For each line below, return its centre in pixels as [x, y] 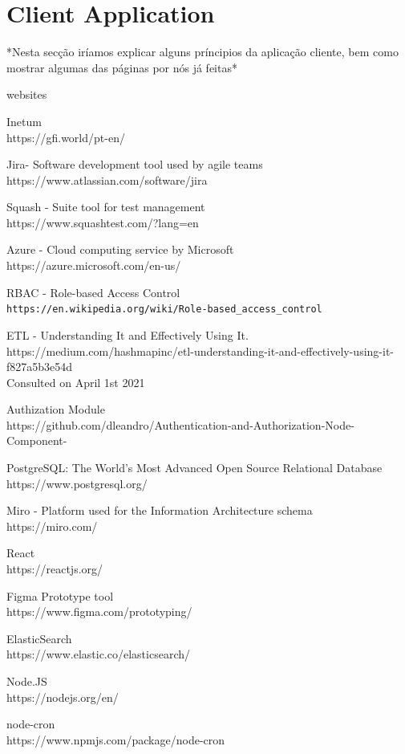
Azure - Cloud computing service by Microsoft [120, 249]
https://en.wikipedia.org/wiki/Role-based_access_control [164, 310]
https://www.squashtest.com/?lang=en [103, 222]
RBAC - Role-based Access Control [93, 292]
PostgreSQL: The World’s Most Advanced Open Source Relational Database [194, 468]
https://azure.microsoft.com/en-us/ [94, 265]
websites [27, 94]
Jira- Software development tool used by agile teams [135, 164]
